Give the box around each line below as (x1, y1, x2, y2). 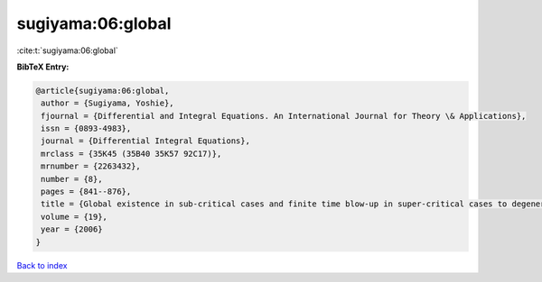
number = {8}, (41, 174, 103, 184)
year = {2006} (41, 224, 103, 234)
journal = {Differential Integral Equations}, (41, 136, 250, 146)
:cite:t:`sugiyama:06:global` (16, 45, 119, 56)
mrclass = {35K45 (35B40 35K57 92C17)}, (41, 149, 222, 159)
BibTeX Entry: (16, 61, 70, 72)
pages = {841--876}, (41, 186, 132, 197)
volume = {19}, (41, 212, 108, 222)
